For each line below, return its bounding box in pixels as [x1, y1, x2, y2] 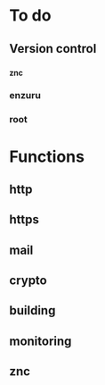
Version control [9, 41, 97, 56]
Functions [9, 146, 85, 166]
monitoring [9, 333, 72, 348]
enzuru [9, 89, 42, 102]
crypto [9, 273, 47, 289]
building [9, 303, 56, 318]
